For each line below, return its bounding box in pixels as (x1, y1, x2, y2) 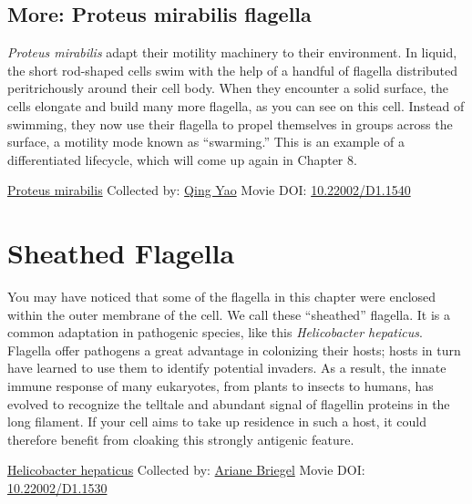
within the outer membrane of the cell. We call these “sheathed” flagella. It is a (7, 304, 450, 324)
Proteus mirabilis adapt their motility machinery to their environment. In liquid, (7, 43, 457, 62)
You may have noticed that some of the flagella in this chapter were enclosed (7, 287, 436, 306)
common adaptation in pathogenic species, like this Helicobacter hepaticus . (7, 323, 423, 342)
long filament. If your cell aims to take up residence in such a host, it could (7, 412, 427, 431)
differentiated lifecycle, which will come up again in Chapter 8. (7, 149, 357, 169)
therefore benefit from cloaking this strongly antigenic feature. (7, 429, 354, 448)
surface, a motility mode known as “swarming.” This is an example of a (7, 132, 405, 151)
